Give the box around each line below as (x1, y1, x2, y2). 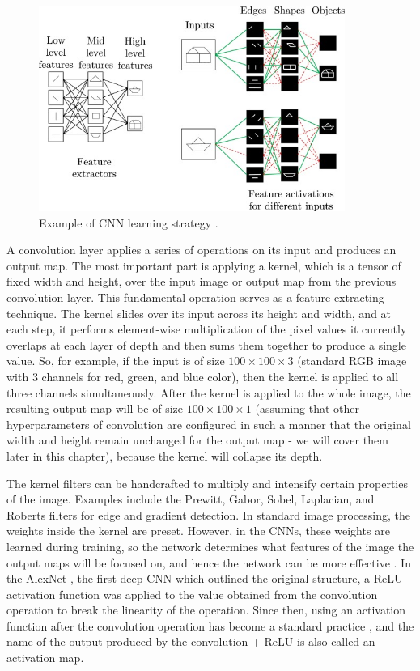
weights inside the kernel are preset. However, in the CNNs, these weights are (6, 522, 390, 539)
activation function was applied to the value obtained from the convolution (6, 585, 378, 602)
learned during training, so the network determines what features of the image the (6, 537, 414, 554)
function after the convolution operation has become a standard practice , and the (6, 617, 414, 634)
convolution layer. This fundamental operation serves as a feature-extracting (6, 289, 384, 306)
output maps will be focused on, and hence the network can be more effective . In (6, 554, 411, 571)
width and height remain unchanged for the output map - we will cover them (6, 431, 388, 448)
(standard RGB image (297, 352, 407, 369)
